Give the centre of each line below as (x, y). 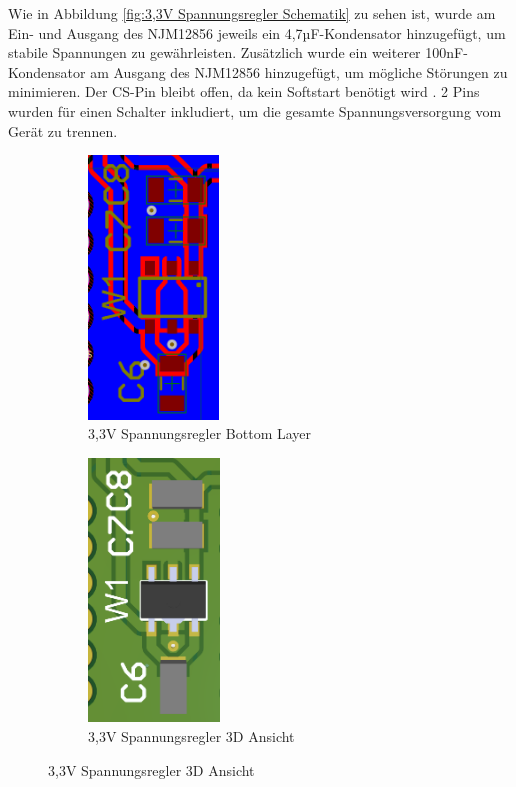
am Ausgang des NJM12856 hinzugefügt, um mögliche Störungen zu (299, 71)
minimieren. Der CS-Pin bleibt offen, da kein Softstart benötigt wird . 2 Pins (244, 91)
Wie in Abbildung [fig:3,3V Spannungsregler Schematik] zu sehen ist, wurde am (252, 13)
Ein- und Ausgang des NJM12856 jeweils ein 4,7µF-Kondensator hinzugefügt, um (257, 32)
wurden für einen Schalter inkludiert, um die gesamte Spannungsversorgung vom (255, 110)
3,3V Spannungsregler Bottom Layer (200, 433)
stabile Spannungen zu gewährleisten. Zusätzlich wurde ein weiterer (214, 52)
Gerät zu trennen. (63, 130)
